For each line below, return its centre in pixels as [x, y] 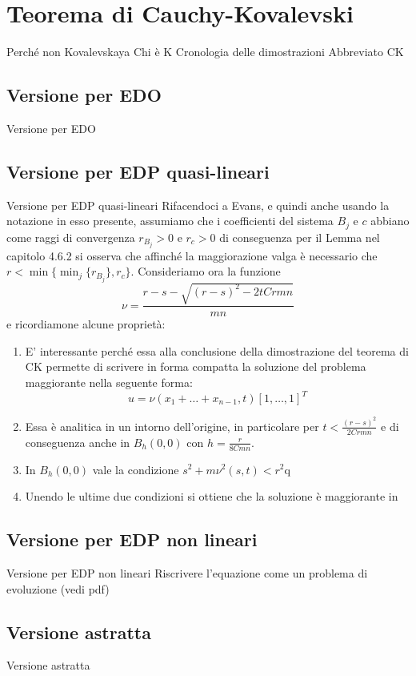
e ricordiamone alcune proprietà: [86, 324]
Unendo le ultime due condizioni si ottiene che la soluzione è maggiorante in [212, 496]
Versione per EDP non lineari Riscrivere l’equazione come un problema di [187, 572]
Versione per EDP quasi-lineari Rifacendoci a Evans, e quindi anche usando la [198, 205]
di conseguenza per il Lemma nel [300, 237]
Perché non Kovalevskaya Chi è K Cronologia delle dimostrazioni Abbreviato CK [205, 52]
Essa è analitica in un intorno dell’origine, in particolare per [172, 426]
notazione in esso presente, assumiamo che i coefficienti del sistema [170, 221]
